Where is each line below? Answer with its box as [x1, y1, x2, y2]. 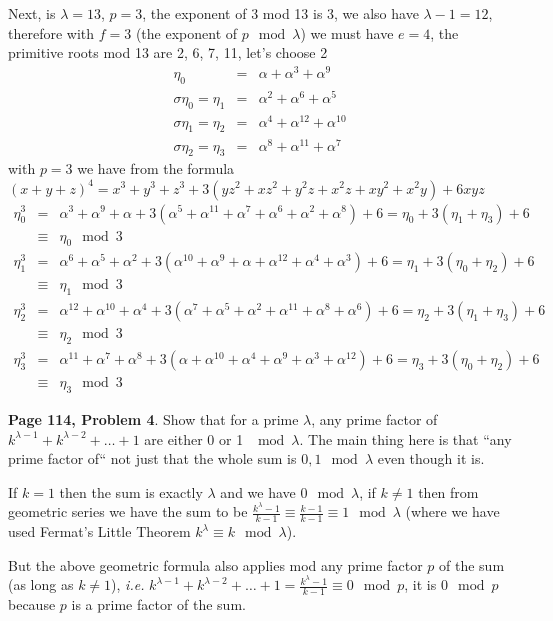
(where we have [405, 501, 500, 522]
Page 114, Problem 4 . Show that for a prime [8, 408, 299, 429]
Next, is [8, 3, 56, 23]
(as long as [8, 574, 74, 595]
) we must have [300, 22, 394, 43]
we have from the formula [77, 158, 235, 179]
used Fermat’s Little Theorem [8, 521, 191, 542]
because [8, 594, 56, 615]
